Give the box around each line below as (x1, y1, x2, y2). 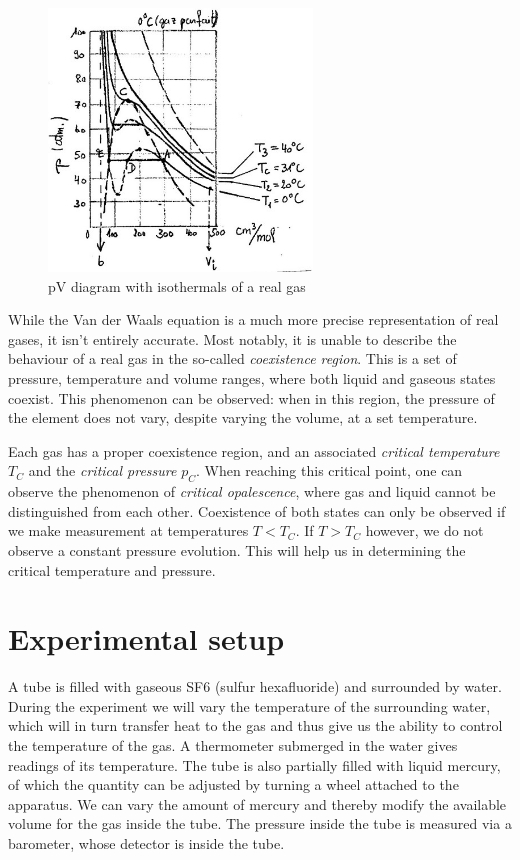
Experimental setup (8, 618, 285, 659)
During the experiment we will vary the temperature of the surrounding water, (8, 695, 491, 716)
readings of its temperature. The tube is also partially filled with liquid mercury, (8, 754, 501, 775)
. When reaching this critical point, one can (195, 460, 463, 481)
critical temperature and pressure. (8, 559, 216, 580)
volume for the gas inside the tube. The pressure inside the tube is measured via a (8, 813, 512, 834)
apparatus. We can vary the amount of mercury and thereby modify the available (8, 793, 507, 814)
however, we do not (365, 520, 484, 541)
